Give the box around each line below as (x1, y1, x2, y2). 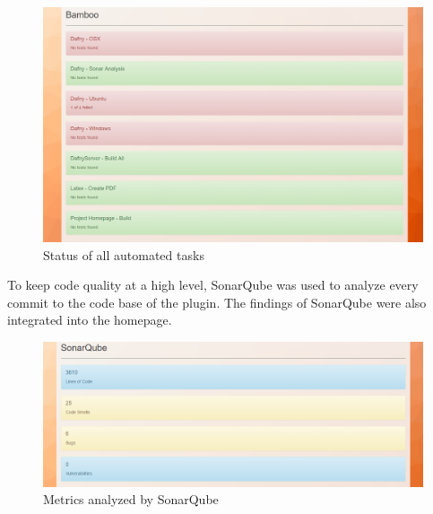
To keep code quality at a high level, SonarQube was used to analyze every (7, 275, 419, 294)
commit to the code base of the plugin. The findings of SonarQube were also (7, 292, 427, 311)
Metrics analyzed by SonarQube (43, 490, 219, 509)
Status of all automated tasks (43, 245, 204, 264)
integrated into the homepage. (7, 310, 172, 329)
